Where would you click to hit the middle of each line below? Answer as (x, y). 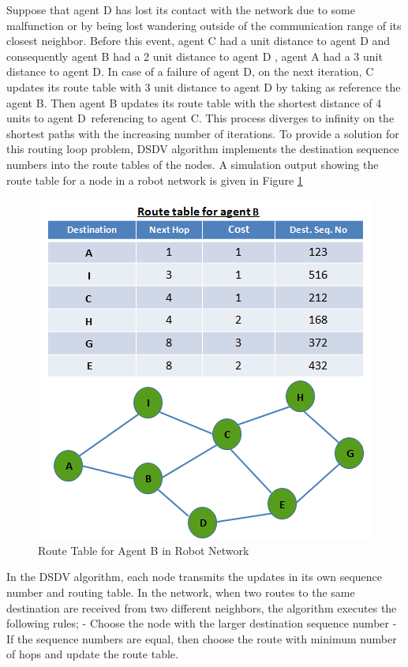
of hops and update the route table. (92, 654)
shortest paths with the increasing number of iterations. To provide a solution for (203, 133)
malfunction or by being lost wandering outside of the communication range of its (204, 25)
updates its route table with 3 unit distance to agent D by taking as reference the (204, 86)
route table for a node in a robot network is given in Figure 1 (155, 180)
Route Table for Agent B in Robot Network (144, 550)
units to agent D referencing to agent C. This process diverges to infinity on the (200, 118)
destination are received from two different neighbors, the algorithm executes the (202, 607)
